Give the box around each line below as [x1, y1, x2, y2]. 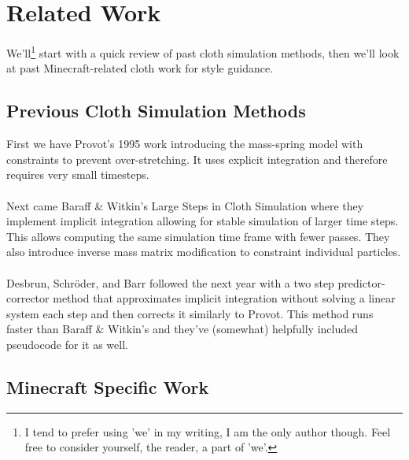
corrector [6, 290, 50, 306]
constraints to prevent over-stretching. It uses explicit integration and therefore [6, 150, 388, 167]
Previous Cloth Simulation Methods [6, 98, 306, 123]
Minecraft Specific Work [6, 374, 209, 399]
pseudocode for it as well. [6, 336, 128, 352]
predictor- [337, 274, 385, 291]
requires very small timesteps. [6, 166, 149, 183]
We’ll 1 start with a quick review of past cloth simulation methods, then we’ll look [6, 43, 400, 61]
